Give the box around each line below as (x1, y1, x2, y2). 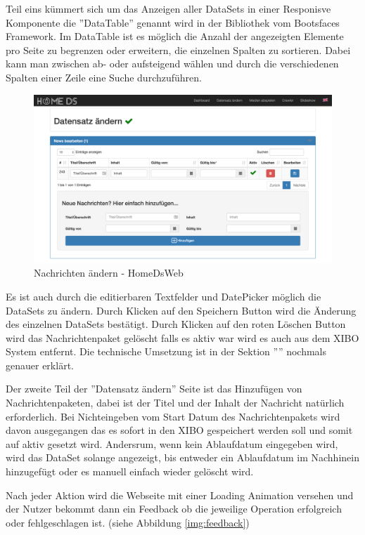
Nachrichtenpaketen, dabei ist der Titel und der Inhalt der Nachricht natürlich (6, 395, 345, 410)
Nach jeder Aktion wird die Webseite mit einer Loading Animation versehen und (6, 487, 354, 502)
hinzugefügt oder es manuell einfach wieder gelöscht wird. (6, 464, 254, 479)
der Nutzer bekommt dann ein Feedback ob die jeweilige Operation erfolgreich (6, 501, 342, 516)
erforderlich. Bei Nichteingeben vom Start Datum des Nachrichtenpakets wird (6, 409, 340, 423)
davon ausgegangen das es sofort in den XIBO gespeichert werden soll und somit (6, 423, 353, 437)
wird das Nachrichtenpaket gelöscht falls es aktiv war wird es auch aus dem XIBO (6, 330, 359, 345)
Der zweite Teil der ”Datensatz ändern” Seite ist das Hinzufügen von (6, 381, 302, 396)
